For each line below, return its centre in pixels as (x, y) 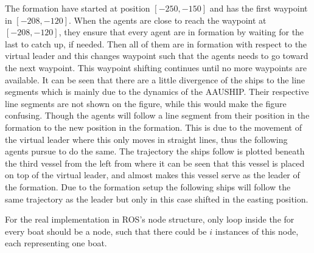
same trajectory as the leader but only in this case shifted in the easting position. (157, 199)
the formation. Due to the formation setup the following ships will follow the (148, 186)
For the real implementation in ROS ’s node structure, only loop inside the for (150, 219)
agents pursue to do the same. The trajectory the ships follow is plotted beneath (155, 151)
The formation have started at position (78, 8)
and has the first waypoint (259, 8)
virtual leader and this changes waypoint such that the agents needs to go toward (157, 56)
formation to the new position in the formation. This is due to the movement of (153, 127)
